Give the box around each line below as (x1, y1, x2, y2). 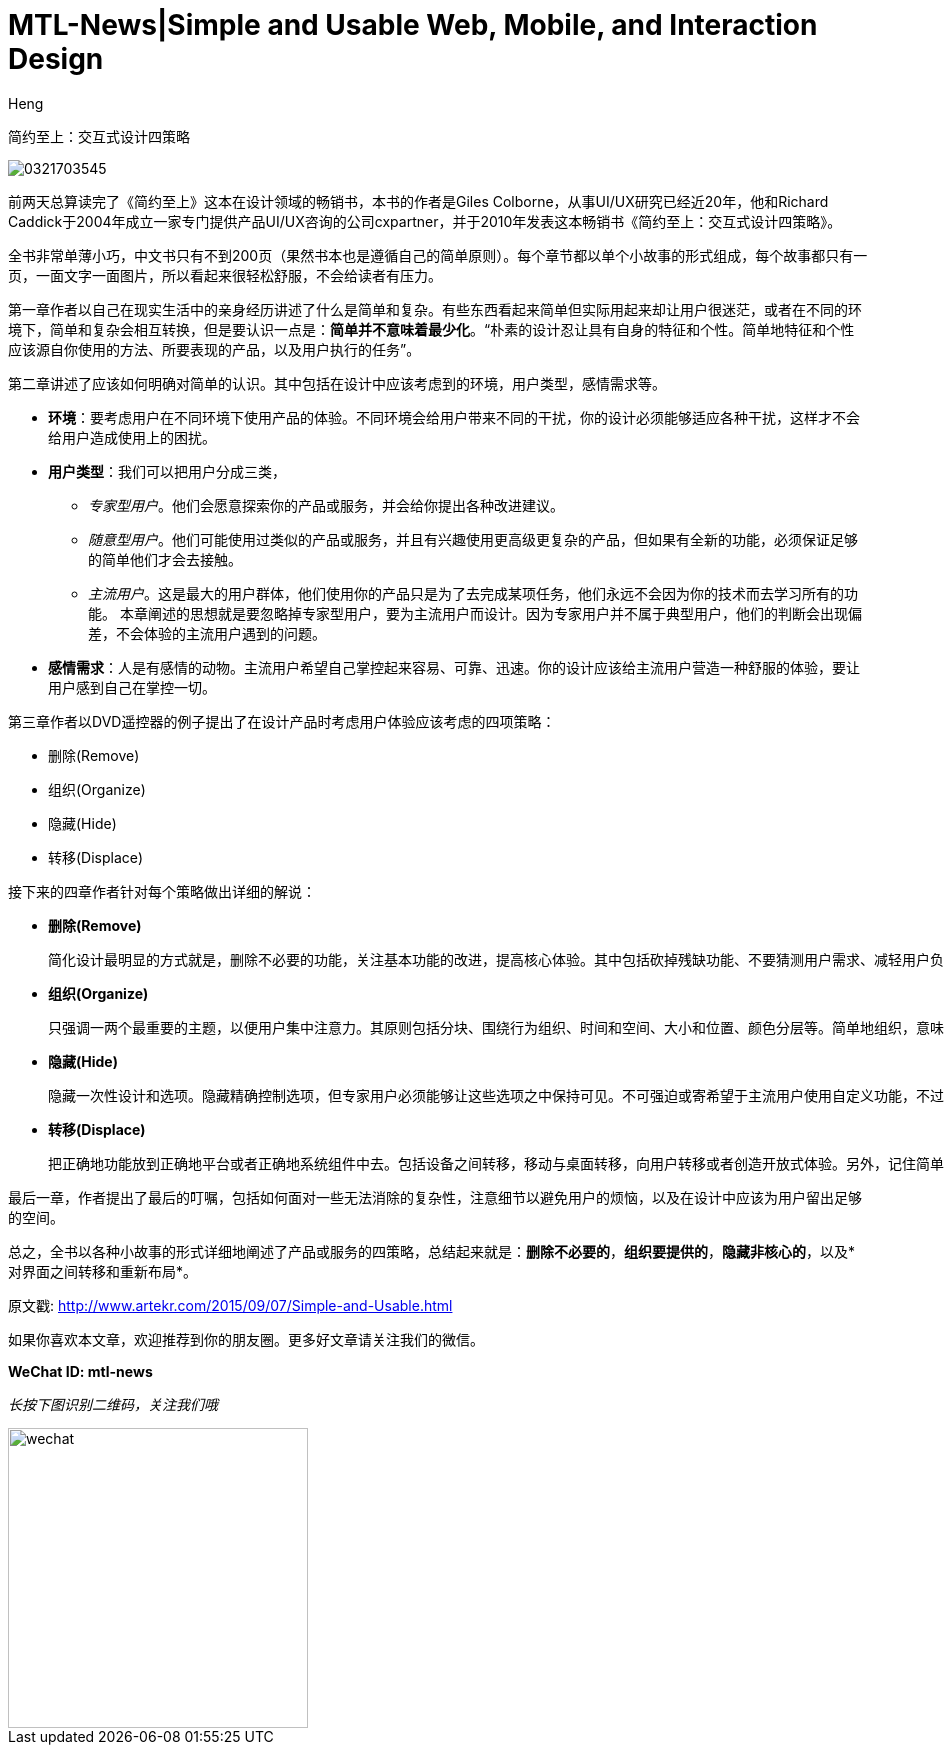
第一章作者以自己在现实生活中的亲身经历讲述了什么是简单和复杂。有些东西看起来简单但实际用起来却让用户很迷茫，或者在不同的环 (8, 300, 862, 318)
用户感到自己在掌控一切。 (48, 678, 216, 696)
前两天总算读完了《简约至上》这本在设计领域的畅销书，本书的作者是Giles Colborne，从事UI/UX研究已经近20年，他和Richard (8, 192, 829, 210)
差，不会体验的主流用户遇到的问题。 (88, 624, 326, 642)
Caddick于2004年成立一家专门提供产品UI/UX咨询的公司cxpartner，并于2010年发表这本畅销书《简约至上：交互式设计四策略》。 (8, 212, 842, 230)
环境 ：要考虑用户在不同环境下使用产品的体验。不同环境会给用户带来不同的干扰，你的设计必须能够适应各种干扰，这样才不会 (48, 408, 860, 426)
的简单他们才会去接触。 (88, 550, 242, 568)
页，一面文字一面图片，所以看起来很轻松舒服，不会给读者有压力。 (8, 266, 442, 284)
